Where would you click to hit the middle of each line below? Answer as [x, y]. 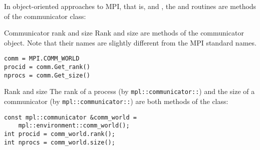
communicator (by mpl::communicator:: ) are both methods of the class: [116, 101]
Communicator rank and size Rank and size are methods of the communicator [124, 33]
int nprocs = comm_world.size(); [60, 142]
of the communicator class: [45, 16]
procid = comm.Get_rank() [47, 67]
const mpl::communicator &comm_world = [70, 117]
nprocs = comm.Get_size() [47, 75]
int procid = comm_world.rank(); [60, 134]
